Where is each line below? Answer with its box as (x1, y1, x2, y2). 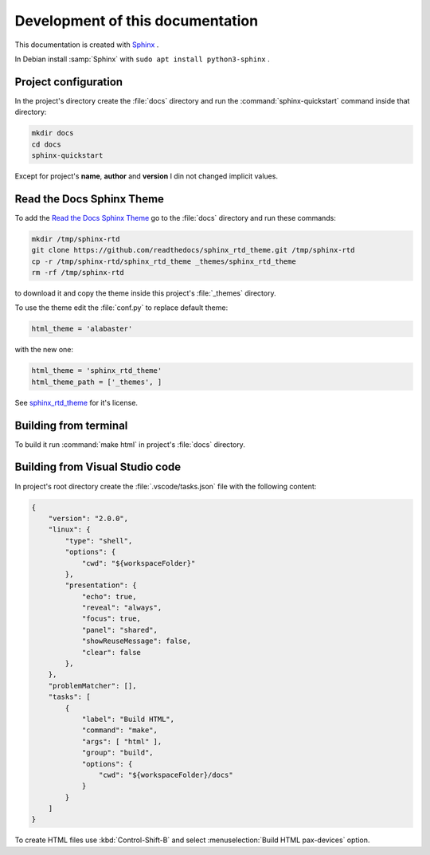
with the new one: (14, 345, 74, 355)
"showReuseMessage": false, (81, 637, 191, 645)
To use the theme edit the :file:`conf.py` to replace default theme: (14, 303, 229, 312)
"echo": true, (81, 592, 137, 601)
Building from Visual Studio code (14, 461, 182, 474)
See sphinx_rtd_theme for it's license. (14, 398, 139, 407)
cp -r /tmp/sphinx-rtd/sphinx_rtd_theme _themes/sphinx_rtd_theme (31, 257, 296, 266)
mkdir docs (31, 128, 74, 138)
